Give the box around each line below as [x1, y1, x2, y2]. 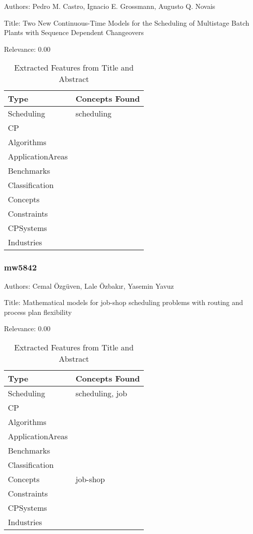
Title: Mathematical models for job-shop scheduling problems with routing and [4, 297, 243, 307]
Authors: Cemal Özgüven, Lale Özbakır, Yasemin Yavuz [4, 280, 174, 291]
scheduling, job [76, 387, 127, 399]
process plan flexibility [4, 306, 72, 317]
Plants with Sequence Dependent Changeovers [4, 27, 144, 38]
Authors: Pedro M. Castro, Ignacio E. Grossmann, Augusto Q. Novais [4, 1, 215, 11]
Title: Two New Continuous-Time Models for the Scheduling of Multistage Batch [4, 17, 250, 28]
